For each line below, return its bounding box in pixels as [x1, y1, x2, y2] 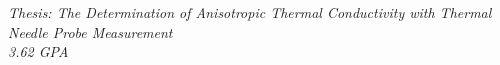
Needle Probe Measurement [8, 21, 173, 42]
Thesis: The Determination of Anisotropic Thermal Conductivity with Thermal [8, 2, 492, 22]
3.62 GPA [8, 41, 69, 62]
